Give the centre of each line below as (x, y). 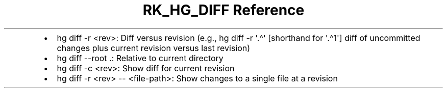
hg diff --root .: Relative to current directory (140, 58)
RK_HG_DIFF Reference (224, 10)
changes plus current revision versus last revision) (154, 48)
